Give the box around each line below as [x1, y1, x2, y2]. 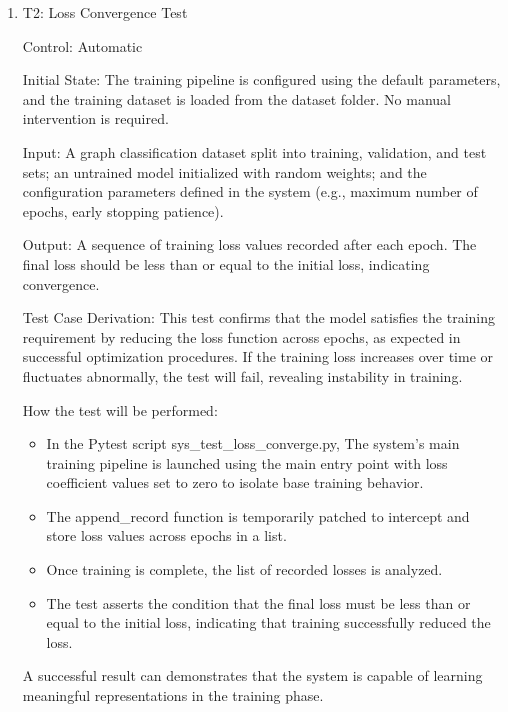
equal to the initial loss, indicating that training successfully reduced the [46, 612, 491, 633]
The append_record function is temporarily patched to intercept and [46, 505, 470, 526]
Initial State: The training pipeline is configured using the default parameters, [22, 69, 501, 90]
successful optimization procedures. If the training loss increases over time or [22, 346, 493, 367]
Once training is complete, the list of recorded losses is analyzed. [46, 559, 443, 580]
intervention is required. [22, 108, 169, 129]
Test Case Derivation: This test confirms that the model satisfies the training [22, 307, 496, 328]
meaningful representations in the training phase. [22, 685, 324, 706]
